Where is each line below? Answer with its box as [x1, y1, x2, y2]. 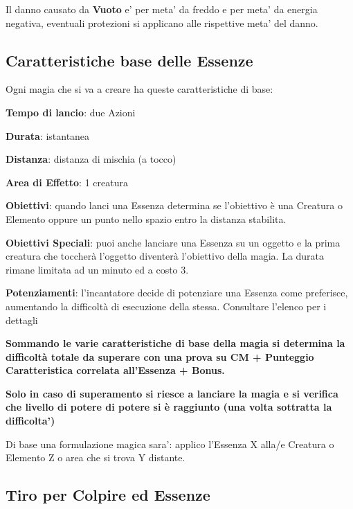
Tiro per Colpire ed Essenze [6, 484, 210, 506]
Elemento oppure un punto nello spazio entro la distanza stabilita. [6, 211, 287, 226]
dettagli [6, 312, 38, 327]
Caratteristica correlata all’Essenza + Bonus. [6, 363, 225, 377]
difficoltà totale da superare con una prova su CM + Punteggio [6, 349, 314, 364]
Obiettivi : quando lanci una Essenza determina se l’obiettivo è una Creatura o [6, 198, 343, 213]
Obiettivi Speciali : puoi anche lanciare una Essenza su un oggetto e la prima [6, 235, 341, 249]
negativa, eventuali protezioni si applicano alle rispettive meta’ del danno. [6, 15, 318, 30]
